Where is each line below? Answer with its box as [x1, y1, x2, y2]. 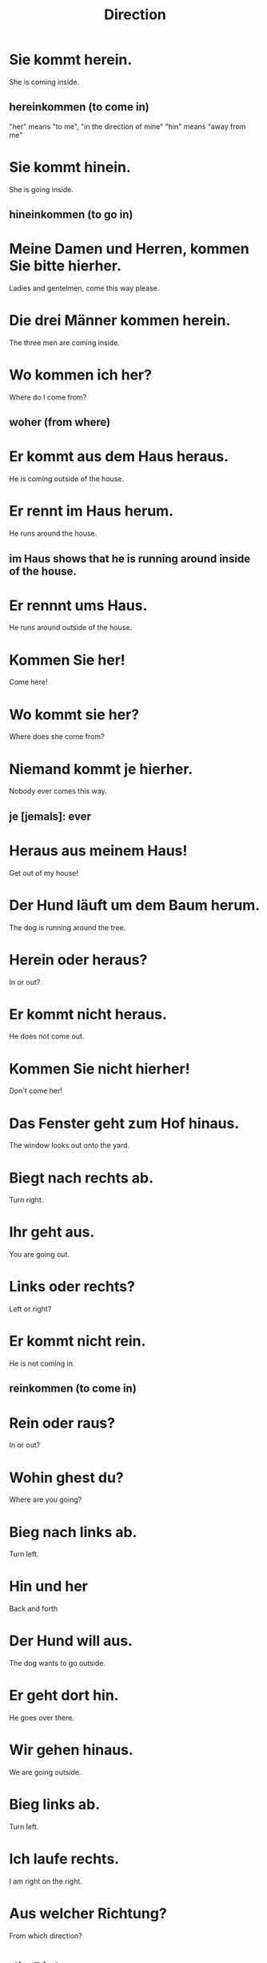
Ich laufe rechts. [9, 1850, 119, 1869]
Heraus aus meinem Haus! [9, 841, 188, 860]
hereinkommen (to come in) [9, 100, 150, 114]
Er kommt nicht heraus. [9, 1005, 167, 1023]
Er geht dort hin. [9, 1687, 119, 1704]
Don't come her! [9, 1086, 62, 1096]
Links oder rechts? [9, 1278, 135, 1296]
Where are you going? [9, 1495, 82, 1504]
